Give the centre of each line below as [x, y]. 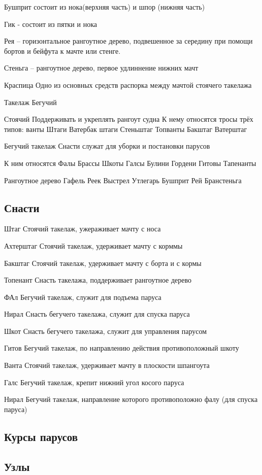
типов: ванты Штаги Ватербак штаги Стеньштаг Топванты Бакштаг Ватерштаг [126, 129]
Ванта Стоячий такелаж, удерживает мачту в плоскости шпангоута [107, 365]
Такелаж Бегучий [30, 102]
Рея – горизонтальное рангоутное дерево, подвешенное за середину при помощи [128, 41]
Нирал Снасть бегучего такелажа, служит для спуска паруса [97, 314]
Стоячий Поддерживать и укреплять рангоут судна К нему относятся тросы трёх [129, 119]
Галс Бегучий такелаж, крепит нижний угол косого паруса [94, 382]
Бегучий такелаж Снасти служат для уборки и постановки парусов [107, 146]
